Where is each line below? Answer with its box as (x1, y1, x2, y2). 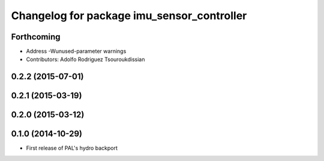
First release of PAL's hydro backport (26, 144, 118, 152)
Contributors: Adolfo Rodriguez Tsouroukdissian (26, 56, 145, 63)
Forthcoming (11, 32, 61, 42)
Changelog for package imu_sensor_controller (11, 9, 247, 22)
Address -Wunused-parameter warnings (26, 48, 127, 55)
